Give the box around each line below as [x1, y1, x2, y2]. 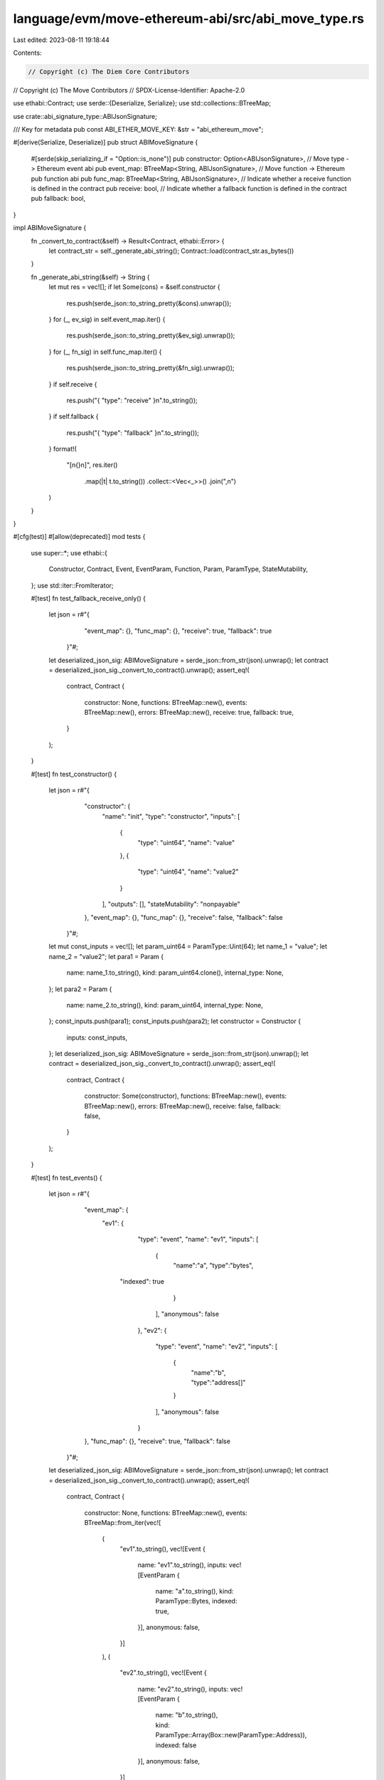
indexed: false [155, 1741, 197, 1749]
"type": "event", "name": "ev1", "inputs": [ [137, 1235, 259, 1244]
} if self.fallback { [48, 412, 99, 421]
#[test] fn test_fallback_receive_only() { [31, 594, 146, 602]
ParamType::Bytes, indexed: [155, 1597, 238, 1606]
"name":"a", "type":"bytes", [173, 1261, 254, 1269]
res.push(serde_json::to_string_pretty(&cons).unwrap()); [66, 299, 232, 308]
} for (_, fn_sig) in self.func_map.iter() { [48, 347, 162, 356]
